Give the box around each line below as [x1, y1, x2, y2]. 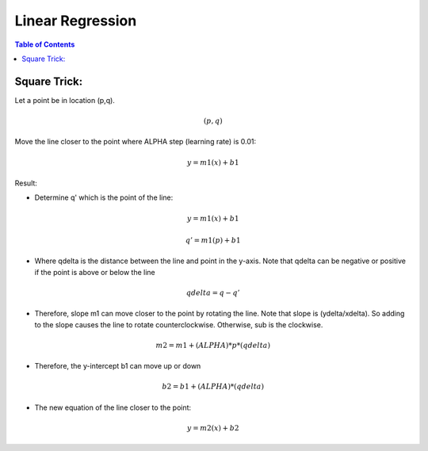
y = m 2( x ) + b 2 [186, 424, 239, 433]
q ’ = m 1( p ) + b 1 [185, 235, 241, 245]
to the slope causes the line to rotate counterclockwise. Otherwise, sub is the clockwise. [34, 319, 323, 329]
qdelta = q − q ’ [185, 288, 241, 297]
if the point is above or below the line [34, 267, 156, 277]
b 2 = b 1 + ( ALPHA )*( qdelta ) [162, 382, 265, 392]
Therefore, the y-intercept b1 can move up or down [34, 361, 201, 371]
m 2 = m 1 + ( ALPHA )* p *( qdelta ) [155, 341, 271, 350]
